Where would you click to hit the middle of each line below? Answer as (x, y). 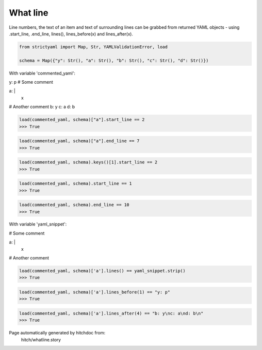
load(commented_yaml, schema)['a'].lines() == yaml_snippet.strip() (102, 271)
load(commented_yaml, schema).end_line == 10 (74, 205)
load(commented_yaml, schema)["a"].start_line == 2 (82, 120)
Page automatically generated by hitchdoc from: (57, 333)
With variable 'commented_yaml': (42, 73)
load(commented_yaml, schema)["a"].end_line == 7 (79, 141)
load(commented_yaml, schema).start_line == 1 (75, 184)
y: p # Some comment (31, 82)
